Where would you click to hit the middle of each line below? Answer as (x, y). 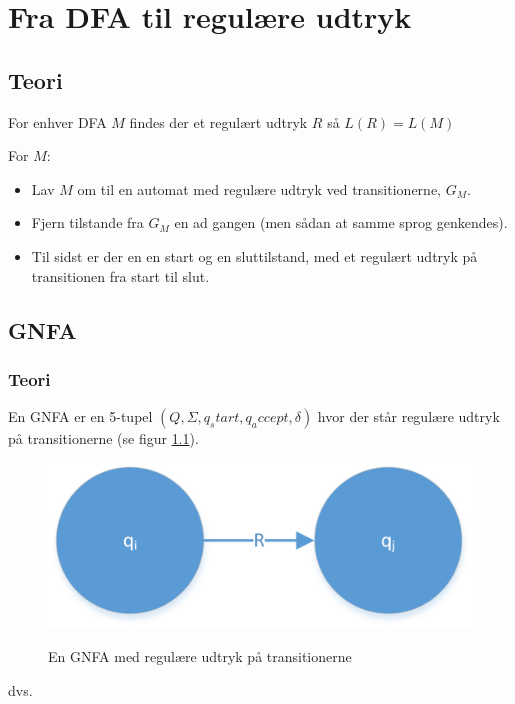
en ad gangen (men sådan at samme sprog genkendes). (341, 222)
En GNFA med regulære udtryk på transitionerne (200, 655)
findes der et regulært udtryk (218, 121)
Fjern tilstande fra (87, 222)
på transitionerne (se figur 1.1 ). (103, 438)
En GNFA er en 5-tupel (80, 416)
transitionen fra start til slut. (120, 275)
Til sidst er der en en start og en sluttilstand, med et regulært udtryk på (254, 255)
